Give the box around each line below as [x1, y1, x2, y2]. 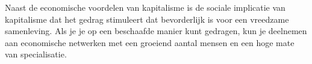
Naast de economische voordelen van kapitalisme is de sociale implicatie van [5, 1, 285, 13]
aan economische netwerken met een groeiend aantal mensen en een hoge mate [5, 36, 295, 48]
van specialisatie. [5, 48, 67, 60]
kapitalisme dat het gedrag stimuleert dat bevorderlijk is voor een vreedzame [5, 13, 289, 25]
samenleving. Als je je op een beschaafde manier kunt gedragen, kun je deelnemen [5, 25, 307, 37]
